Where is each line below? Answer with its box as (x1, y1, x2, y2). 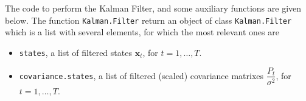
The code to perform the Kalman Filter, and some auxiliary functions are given (5, 2, 302, 14)
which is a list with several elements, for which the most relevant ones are (5, 26, 279, 38)
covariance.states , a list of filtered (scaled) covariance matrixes (19, 69, 264, 82)
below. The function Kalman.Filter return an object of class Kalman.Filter (5, 13, 292, 26)
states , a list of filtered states (19, 46, 132, 58)
